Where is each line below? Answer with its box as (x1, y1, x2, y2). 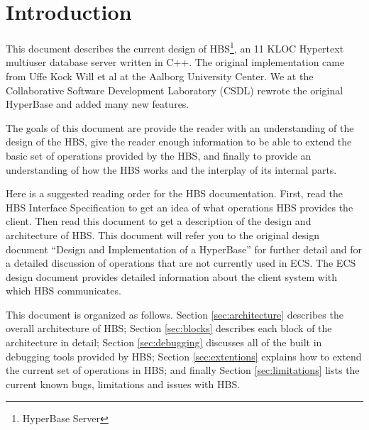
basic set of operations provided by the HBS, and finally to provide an (6, 148, 312, 162)
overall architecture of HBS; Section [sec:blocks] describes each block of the (6, 321, 332, 336)
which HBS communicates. (6, 283, 121, 298)
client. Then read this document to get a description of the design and (6, 214, 312, 228)
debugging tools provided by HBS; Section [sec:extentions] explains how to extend (6, 348, 362, 363)
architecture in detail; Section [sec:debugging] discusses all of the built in (6, 335, 322, 350)
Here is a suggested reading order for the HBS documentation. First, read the (6, 186, 343, 201)
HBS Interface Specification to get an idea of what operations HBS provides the (6, 199, 353, 214)
